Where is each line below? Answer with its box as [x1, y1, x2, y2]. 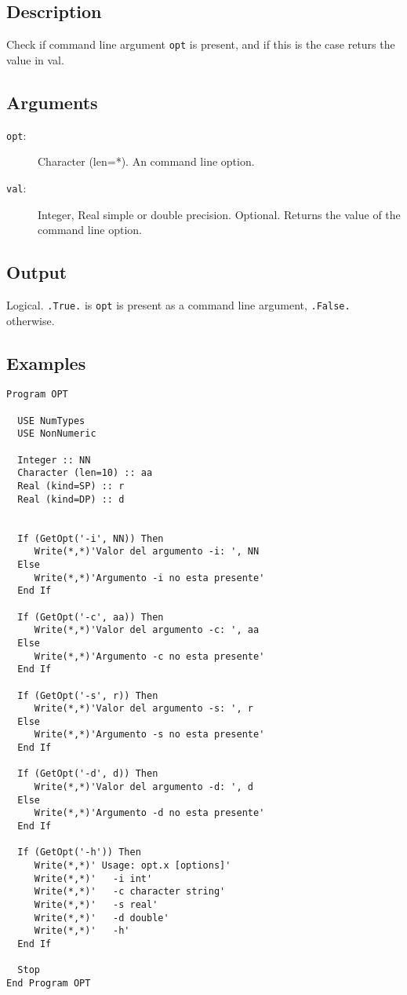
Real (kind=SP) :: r [17, 481, 125, 492]
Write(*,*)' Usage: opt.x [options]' [34, 860, 231, 872]
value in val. [6, 51, 64, 68]
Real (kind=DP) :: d [17, 493, 125, 505]
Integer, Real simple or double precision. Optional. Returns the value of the [38, 206, 401, 222]
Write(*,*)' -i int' [34, 872, 153, 884]
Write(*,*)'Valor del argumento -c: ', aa [34, 624, 260, 636]
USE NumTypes [17, 415, 85, 426]
